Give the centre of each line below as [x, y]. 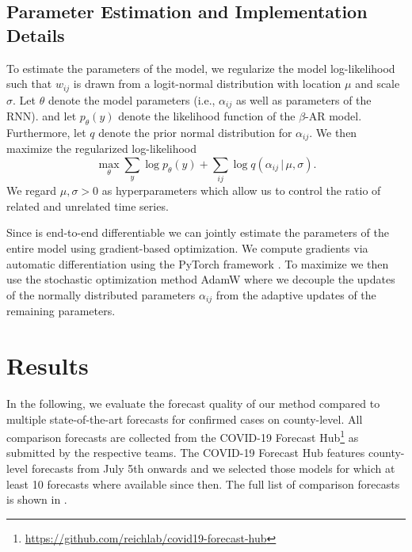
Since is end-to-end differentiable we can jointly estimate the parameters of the [198, 232]
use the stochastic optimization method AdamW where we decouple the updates [201, 279]
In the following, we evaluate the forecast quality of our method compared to [193, 403]
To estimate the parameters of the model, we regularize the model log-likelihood [201, 68]
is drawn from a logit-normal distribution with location [207, 84]
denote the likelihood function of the [207, 116]
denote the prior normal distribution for [195, 132]
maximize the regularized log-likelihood [102, 148]
